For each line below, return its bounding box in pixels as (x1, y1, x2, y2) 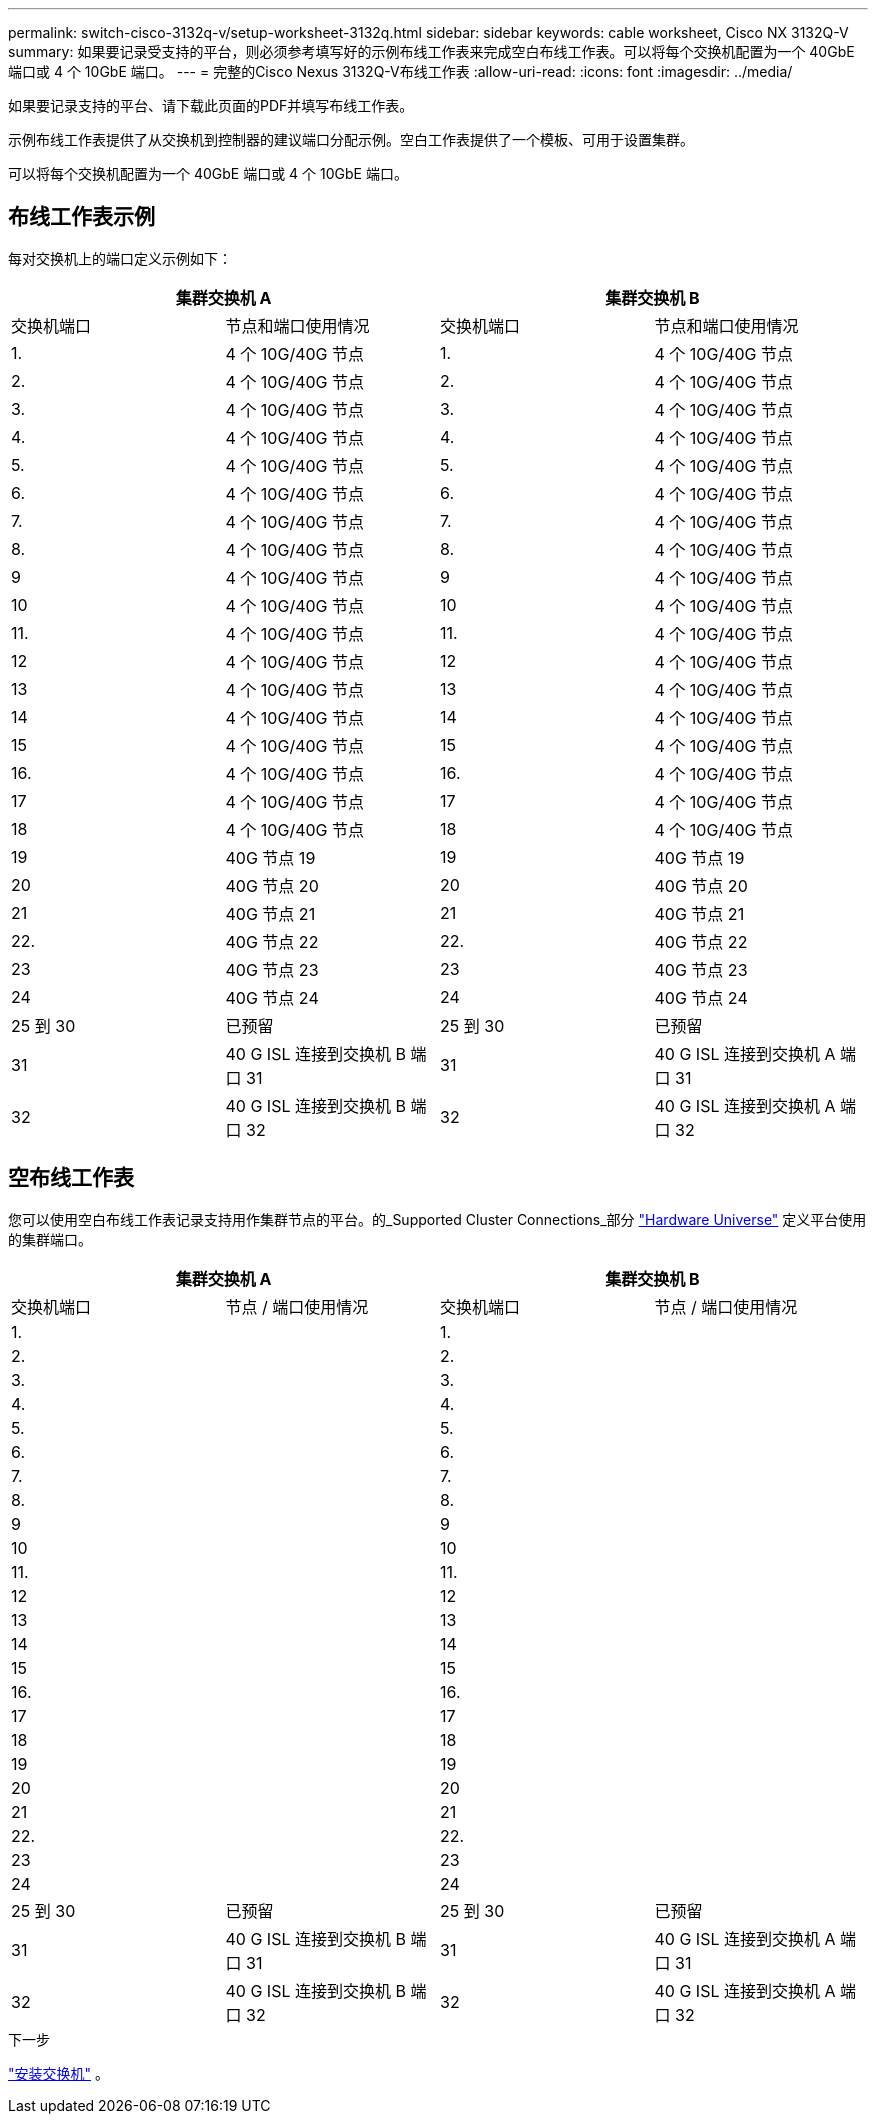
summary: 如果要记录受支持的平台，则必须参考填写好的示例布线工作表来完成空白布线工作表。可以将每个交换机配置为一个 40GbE (8, 43, 855, 60)
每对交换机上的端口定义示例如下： (8, 249, 232, 267)
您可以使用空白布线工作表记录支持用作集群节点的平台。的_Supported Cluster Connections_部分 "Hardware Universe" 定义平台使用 (8, 1210, 867, 1228)
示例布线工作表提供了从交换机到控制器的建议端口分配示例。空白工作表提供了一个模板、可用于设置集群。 (8, 131, 694, 148)
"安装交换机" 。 (8, 2064, 109, 2082)
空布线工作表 (8, 1165, 134, 1191)
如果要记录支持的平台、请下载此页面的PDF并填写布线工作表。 (8, 97, 414, 114)
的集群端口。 (8, 1230, 92, 1248)
